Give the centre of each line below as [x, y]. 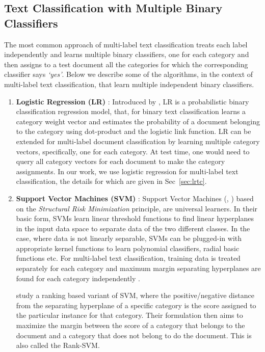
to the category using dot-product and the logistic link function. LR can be [134, 131]
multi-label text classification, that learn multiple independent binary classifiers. [129, 84]
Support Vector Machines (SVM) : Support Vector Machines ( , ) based [135, 198]
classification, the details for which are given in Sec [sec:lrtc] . [111, 181]
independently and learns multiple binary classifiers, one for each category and [127, 54]
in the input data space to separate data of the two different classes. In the [133, 228]
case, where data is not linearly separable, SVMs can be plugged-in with [129, 238]
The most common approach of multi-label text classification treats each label [126, 44]
